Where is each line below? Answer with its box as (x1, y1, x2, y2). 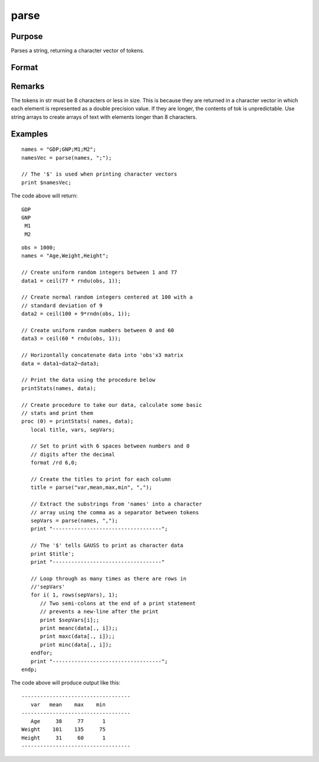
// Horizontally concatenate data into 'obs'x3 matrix (21, 352, 184, 359)
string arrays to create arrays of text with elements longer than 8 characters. (11, 113, 197, 121)
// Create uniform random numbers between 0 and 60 (21, 327, 174, 333)
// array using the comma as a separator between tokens (30, 509, 199, 515)
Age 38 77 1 (30, 718, 106, 724)
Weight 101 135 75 (21, 726, 106, 733)
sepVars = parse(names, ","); (30, 517, 118, 524)
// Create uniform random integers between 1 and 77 (21, 269, 177, 276)
